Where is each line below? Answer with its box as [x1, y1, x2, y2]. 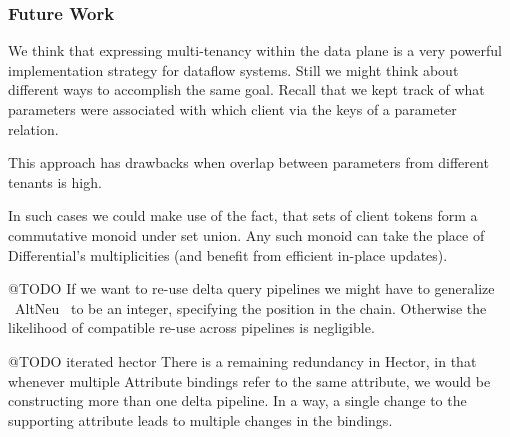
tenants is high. [8, 171, 102, 192]
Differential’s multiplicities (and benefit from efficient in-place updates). [8, 244, 448, 265]
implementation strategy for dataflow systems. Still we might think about [8, 59, 459, 80]
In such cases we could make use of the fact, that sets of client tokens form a [8, 205, 478, 226]
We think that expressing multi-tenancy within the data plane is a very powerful [8, 40, 502, 61]
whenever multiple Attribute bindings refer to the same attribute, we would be [8, 370, 491, 391]
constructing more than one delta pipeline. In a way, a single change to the [8, 390, 467, 411]
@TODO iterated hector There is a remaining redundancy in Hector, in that [8, 350, 477, 371]
